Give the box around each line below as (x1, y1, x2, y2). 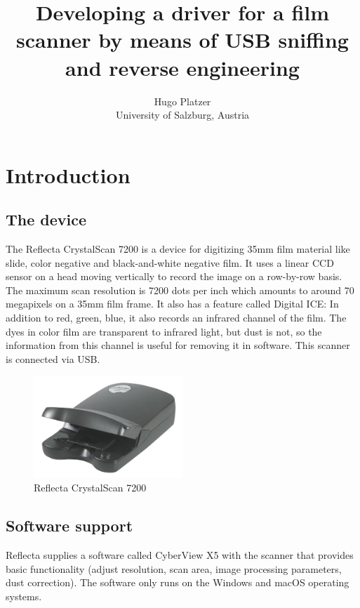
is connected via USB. (6, 351, 100, 366)
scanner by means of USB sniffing (16, 25, 349, 54)
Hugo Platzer (154, 93, 211, 108)
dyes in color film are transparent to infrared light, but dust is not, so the (6, 324, 322, 338)
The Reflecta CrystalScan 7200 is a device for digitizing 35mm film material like (6, 242, 350, 256)
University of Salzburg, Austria (115, 107, 250, 122)
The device (6, 209, 87, 230)
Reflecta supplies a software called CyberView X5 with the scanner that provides (6, 548, 354, 562)
